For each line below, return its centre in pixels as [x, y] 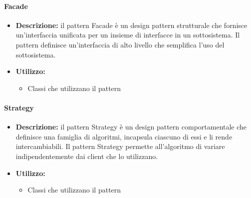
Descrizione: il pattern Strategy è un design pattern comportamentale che [131, 127]
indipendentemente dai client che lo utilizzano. [87, 156]
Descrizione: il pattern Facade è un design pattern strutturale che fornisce [131, 25]
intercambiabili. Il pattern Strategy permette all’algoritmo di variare [120, 146]
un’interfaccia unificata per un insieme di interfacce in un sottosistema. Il [128, 35]
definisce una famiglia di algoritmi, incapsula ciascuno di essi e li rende [124, 136]
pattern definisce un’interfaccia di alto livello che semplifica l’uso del [120, 44]
